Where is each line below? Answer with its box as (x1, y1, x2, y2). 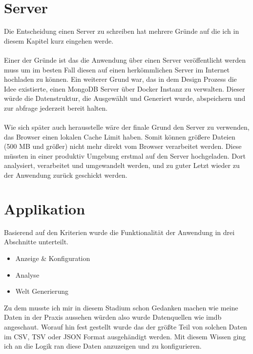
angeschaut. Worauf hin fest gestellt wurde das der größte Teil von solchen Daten (4, 321, 247, 331)
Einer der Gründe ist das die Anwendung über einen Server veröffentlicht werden (4, 54, 246, 65)
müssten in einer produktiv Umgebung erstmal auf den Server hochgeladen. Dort (4, 150, 246, 161)
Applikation (4, 198, 85, 218)
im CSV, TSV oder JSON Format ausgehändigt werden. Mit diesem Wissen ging (4, 331, 246, 341)
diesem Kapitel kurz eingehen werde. (4, 35, 114, 46)
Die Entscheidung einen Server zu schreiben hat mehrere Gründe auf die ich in (4, 26, 239, 36)
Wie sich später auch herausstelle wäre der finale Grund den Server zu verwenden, (4, 122, 250, 132)
